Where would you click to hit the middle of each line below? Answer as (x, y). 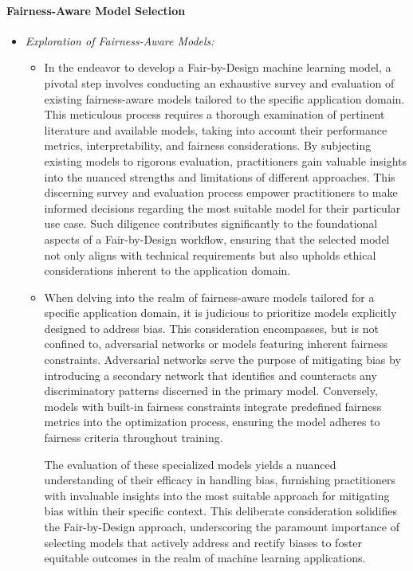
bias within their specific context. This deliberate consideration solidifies (220, 511)
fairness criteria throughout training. (134, 438)
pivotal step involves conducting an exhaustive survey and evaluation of (219, 82)
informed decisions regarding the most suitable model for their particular (222, 207)
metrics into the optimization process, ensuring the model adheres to (212, 422)
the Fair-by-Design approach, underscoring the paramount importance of (222, 527)
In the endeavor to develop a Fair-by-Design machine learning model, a (218, 67)
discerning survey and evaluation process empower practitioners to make (221, 192)
